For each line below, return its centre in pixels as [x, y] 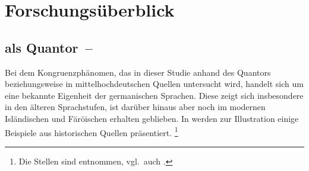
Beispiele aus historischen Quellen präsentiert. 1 [92, 131]
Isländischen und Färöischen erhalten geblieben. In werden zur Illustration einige [152, 118]
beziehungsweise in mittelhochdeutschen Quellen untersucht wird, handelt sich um [154, 84]
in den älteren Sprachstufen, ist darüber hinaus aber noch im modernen [135, 107]
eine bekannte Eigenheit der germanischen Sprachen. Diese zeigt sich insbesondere [154, 95]
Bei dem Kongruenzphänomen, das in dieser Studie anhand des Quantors [138, 72]
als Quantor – [49, 47]
